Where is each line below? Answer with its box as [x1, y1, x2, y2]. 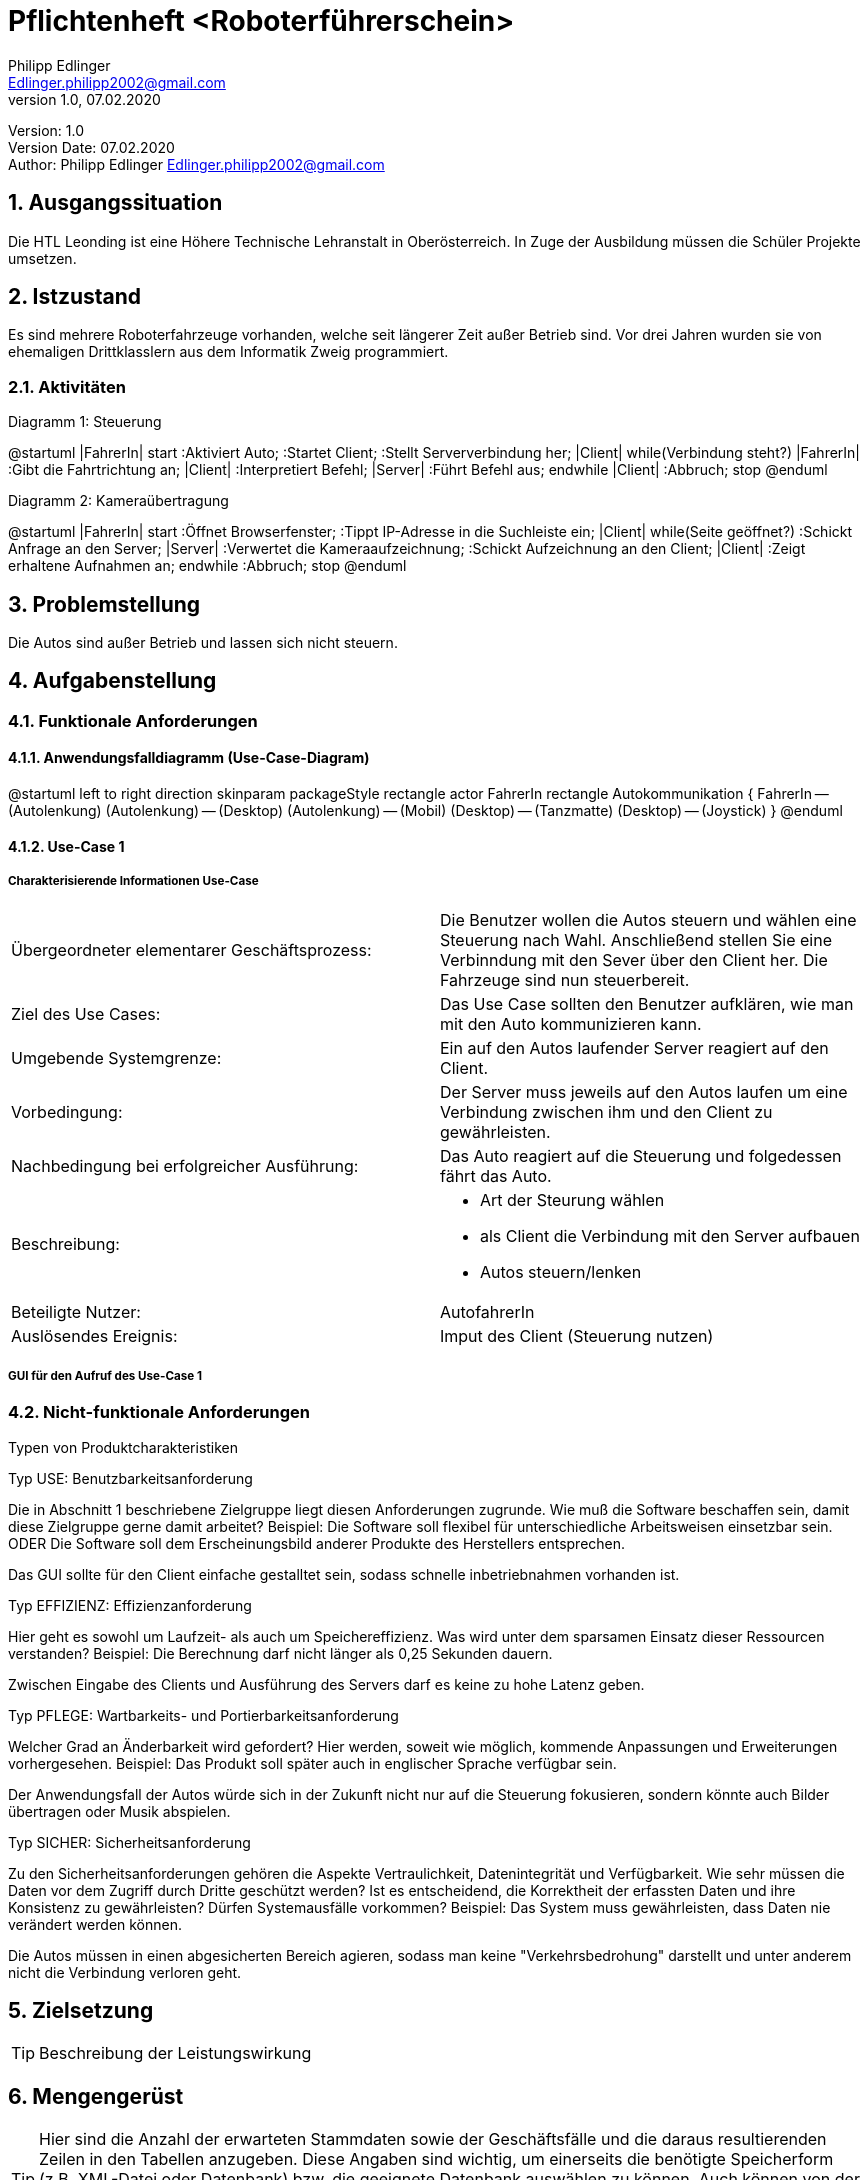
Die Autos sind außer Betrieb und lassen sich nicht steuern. [8, 634, 398, 652]
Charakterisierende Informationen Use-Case [8, 874, 259, 889]
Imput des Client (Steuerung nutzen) [440, 1326, 714, 1347]
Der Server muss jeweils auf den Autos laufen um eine [440, 1082, 848, 1103]
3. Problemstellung [8, 591, 201, 617]
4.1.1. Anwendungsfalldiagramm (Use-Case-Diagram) [8, 749, 370, 767]
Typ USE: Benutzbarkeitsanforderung [8, 1469, 253, 1487]
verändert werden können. [8, 1915, 183, 1933]
